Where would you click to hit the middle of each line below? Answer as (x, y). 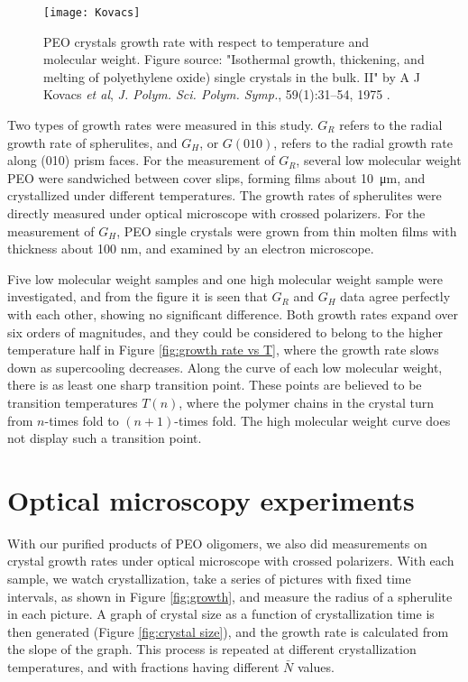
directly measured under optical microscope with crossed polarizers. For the (216, 213)
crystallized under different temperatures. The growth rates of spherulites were (225, 195)
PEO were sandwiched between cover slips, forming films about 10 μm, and (216, 177)
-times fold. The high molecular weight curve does (312, 420)
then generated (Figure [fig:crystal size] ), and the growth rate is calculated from (228, 631)
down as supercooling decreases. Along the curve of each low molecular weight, (225, 367)
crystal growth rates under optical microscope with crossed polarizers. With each (231, 561)
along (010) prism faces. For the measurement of (141, 160)
